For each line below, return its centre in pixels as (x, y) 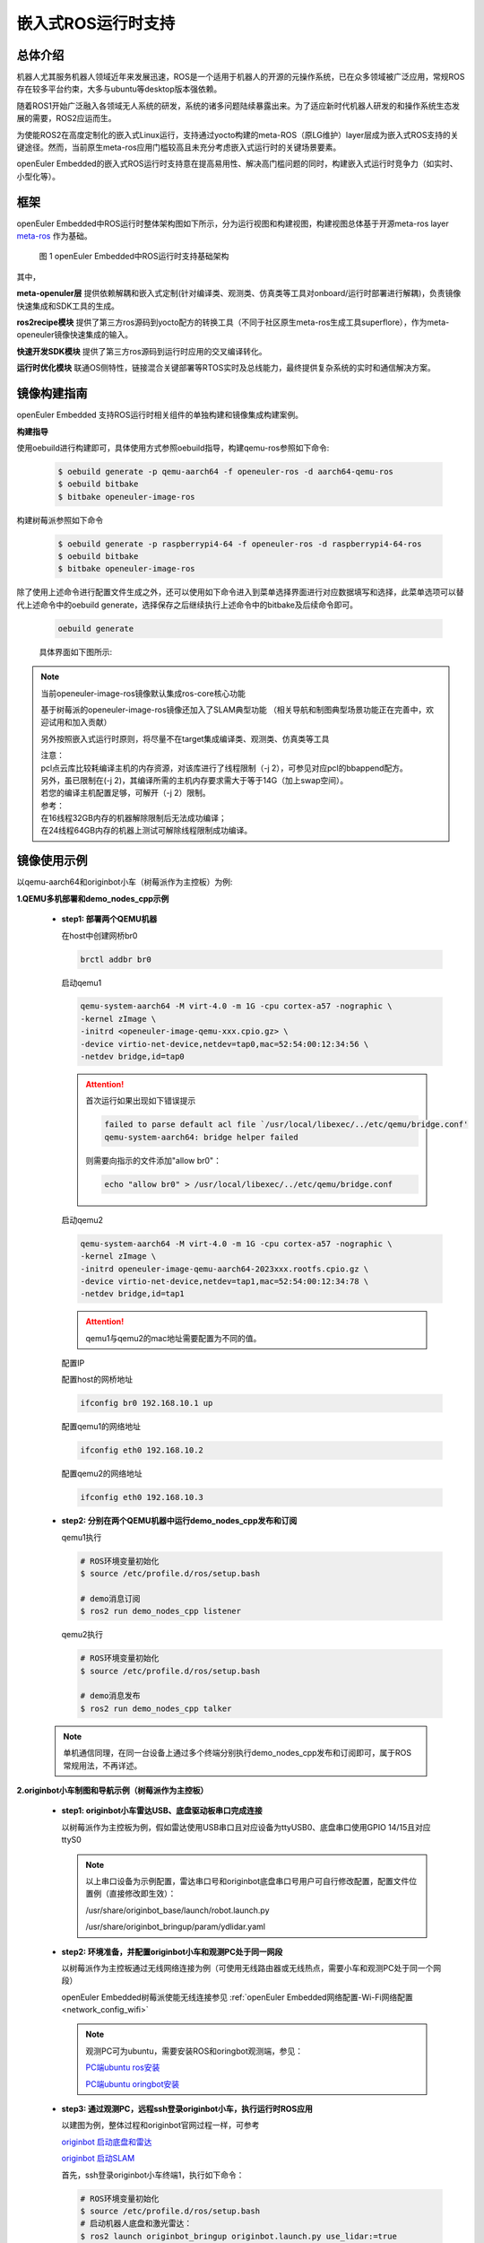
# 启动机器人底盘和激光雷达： (136, 2224)
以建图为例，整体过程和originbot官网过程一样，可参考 (160, 2125)
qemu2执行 (82, 1635)
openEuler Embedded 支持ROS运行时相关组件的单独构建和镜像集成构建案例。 (160, 415)
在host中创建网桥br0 (99, 935)
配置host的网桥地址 (97, 1379)
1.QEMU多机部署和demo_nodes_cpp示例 (93, 898)
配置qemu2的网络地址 (102, 1474)
